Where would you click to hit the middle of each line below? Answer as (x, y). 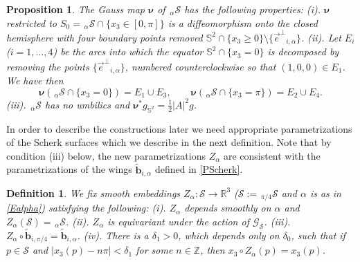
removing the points (48, 66)
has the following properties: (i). (252, 9)
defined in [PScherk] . (199, 169)
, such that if (318, 235)
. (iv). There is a (113, 235)
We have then (35, 81)
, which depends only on (229, 235)
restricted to (31, 22)
